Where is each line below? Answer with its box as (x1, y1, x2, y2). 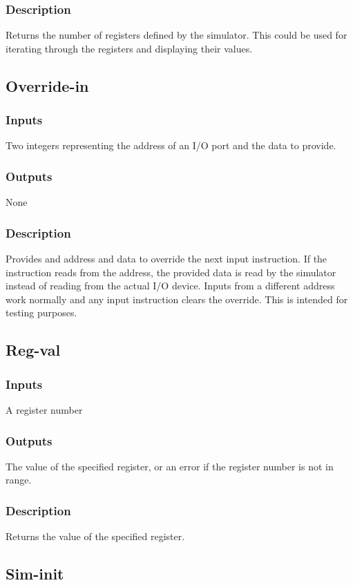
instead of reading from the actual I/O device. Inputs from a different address (6, 278, 335, 293)
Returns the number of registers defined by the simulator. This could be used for (6, 28, 347, 42)
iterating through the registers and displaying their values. (6, 41, 253, 55)
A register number (6, 403, 83, 416)
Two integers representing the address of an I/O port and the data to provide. (6, 138, 336, 153)
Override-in (6, 75, 89, 96)
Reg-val (6, 339, 61, 361)
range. (6, 472, 32, 487)
